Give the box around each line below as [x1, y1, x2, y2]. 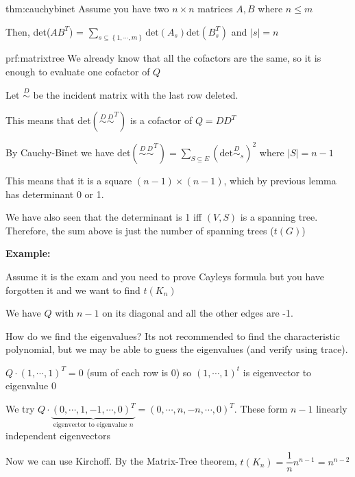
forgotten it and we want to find [5, 282, 140, 297]
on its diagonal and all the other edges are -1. [102, 306, 293, 320]
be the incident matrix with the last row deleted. [33, 87, 238, 101]
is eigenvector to [243, 365, 312, 379]
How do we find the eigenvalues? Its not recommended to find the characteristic [5, 328, 340, 343]
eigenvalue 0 [5, 378, 56, 393]
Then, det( [5, 24, 51, 38]
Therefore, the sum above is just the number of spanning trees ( [5, 223, 274, 237]
